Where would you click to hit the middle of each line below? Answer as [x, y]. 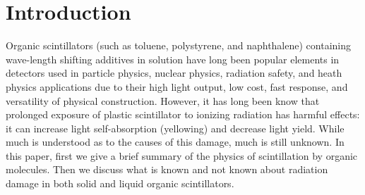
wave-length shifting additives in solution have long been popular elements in [173, 59]
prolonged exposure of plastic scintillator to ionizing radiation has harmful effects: [183, 114]
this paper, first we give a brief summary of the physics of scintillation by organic [182, 155]
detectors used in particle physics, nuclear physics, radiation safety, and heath [174, 73]
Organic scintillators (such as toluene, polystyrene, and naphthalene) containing [178, 45]
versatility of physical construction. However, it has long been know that [163, 100]
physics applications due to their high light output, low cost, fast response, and [177, 86]
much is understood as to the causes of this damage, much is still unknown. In [175, 142]
